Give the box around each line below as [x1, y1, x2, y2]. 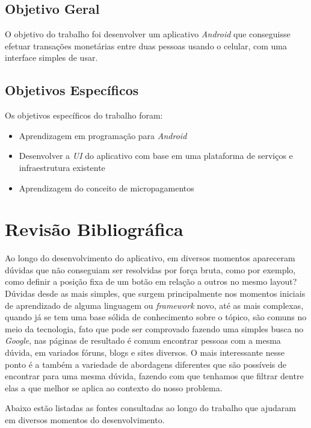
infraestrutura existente [19, 161, 105, 173]
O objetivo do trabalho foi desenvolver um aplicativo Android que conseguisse [5, 28, 291, 40]
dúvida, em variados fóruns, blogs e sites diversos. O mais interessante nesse [5, 346, 285, 359]
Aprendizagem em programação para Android [19, 129, 187, 141]
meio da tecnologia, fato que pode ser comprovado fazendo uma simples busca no [5, 322, 304, 335]
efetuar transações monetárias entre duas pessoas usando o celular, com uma [5, 39, 287, 52]
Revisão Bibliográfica [5, 217, 183, 241]
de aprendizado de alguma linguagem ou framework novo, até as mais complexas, [5, 299, 304, 311]
